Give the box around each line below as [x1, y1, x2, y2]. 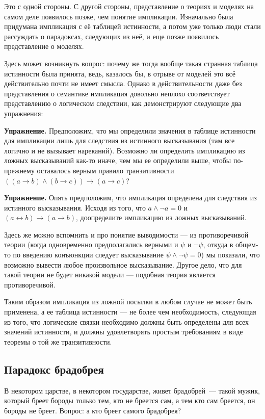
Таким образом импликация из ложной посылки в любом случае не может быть [4, 296, 252, 307]
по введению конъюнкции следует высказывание [13, 249, 164, 260]
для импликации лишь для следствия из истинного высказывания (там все [4, 135, 235, 146]
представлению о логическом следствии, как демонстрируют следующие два [4, 98, 242, 109]
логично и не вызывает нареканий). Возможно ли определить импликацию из [4, 145, 245, 155]
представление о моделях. [4, 41, 84, 51]
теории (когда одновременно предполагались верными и [4, 239, 178, 250]
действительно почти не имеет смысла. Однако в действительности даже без [4, 78, 242, 89]
